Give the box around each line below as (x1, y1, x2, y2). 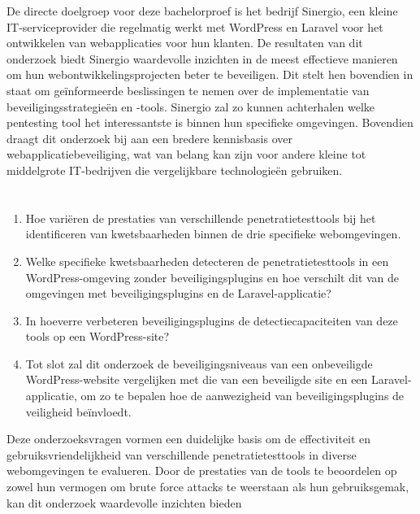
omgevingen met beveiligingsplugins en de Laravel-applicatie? (25, 285, 331, 302)
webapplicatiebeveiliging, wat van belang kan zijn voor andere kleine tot (6, 146, 366, 163)
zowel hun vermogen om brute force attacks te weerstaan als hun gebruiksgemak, (6, 478, 409, 495)
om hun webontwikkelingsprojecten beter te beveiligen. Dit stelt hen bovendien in (6, 66, 414, 83)
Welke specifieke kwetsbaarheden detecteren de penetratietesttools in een (25, 252, 389, 269)
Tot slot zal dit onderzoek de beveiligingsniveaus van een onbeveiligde (25, 355, 373, 372)
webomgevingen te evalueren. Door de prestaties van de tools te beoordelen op (6, 462, 397, 479)
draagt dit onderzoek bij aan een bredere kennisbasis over (6, 129, 292, 146)
